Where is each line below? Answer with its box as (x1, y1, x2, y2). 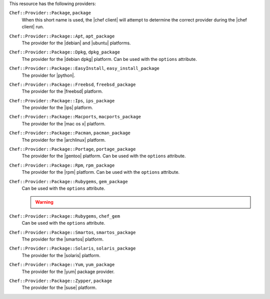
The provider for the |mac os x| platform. (21, 120, 106, 127)
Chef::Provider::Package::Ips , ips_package (9, 97, 115, 103)
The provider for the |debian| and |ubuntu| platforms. (21, 40, 131, 46)
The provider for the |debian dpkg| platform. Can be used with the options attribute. (21, 56, 197, 62)
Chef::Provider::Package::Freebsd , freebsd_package (9, 81, 136, 87)
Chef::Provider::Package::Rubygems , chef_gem (9, 213, 120, 219)
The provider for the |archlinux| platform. (21, 137, 106, 143)
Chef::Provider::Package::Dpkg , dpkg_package (9, 49, 120, 55)
